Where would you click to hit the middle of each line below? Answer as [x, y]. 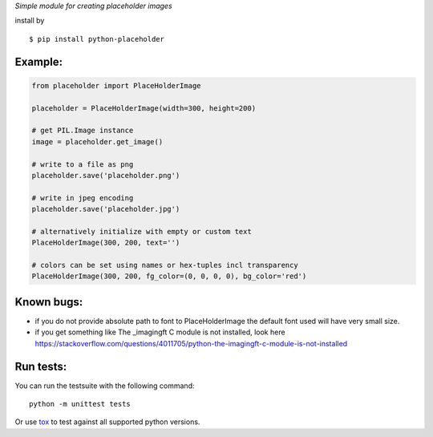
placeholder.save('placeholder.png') [106, 175]
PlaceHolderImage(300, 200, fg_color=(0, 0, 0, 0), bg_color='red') [169, 276]
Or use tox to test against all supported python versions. [107, 422]
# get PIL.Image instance [83, 131]
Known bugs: [49, 302]
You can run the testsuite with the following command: [105, 386]
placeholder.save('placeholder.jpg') [106, 209]
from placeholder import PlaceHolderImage [116, 85]
